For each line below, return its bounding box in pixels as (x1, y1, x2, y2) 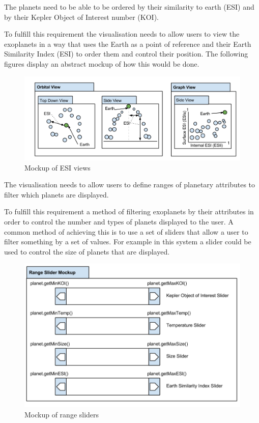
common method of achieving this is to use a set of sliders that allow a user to (4, 226, 248, 237)
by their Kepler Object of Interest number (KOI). (4, 11, 159, 22)
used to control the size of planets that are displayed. (4, 246, 170, 257)
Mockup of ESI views (24, 162, 91, 173)
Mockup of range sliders (24, 409, 99, 419)
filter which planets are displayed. (4, 189, 109, 200)
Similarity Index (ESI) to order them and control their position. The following (4, 48, 248, 59)
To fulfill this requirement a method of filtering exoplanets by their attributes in (4, 206, 254, 217)
